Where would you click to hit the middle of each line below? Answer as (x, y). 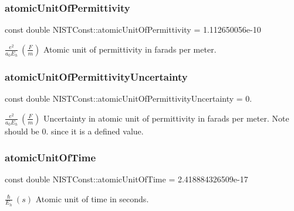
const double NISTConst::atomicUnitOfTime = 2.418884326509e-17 (126, 179)
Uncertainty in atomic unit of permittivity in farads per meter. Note (166, 118)
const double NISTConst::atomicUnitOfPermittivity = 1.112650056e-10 (133, 30)
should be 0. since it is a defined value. (74, 131)
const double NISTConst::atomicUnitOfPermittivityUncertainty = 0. (129, 98)
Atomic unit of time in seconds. (92, 198)
